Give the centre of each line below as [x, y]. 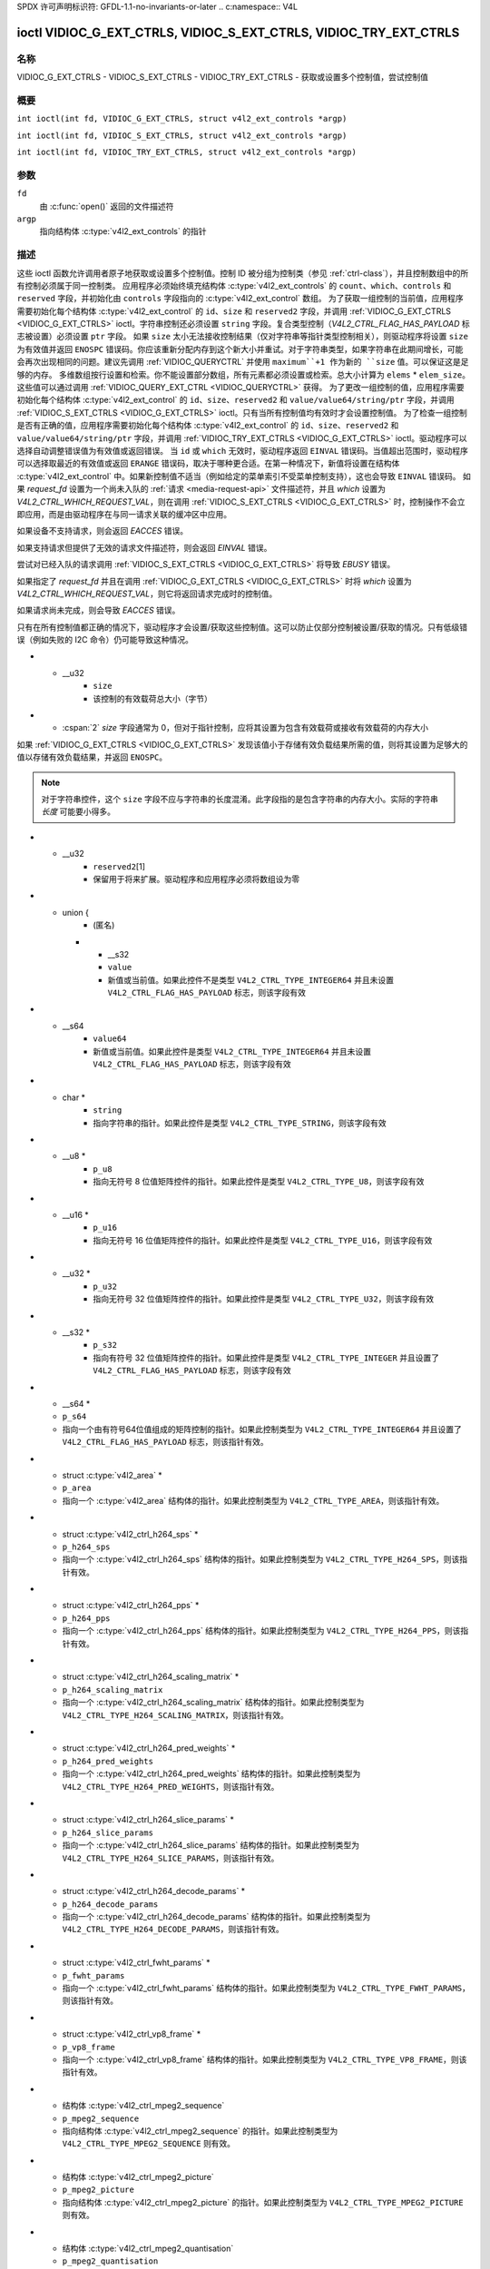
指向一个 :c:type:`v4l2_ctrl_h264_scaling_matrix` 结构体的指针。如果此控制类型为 [213, 1703]
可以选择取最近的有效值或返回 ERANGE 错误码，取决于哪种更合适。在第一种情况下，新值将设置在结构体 [208, 464]
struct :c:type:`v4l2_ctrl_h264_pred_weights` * [149, 1748]
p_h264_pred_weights [108, 1761]
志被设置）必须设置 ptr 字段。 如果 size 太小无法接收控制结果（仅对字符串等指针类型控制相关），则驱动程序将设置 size [243, 337]
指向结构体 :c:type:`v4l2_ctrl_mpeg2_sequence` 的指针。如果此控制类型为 [200, 2131]
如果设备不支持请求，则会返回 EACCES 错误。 [103, 531]
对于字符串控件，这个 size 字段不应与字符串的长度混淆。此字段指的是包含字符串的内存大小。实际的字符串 [240, 799]
